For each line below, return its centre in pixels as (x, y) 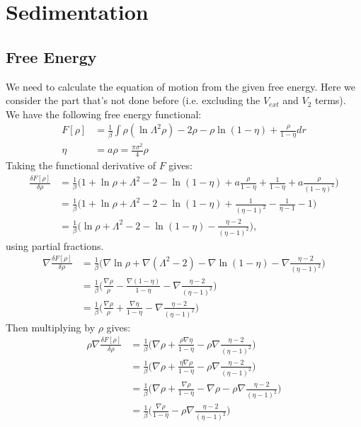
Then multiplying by (51, 327)
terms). (331, 100)
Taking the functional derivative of (81, 165)
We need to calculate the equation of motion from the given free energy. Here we (181, 86)
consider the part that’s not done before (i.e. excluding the (133, 100)
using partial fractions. (55, 245)
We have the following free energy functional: (104, 114)
